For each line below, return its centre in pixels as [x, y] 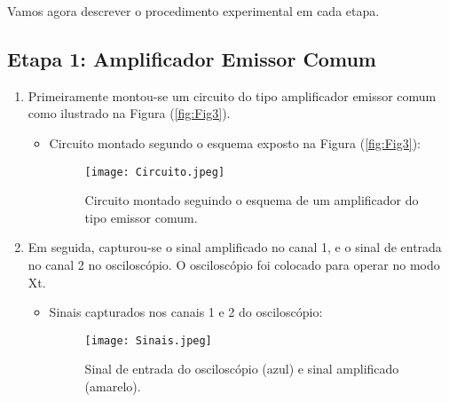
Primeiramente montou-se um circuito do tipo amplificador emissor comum [232, 95]
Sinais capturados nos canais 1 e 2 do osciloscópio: [186, 312]
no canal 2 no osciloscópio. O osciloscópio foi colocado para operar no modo [234, 265]
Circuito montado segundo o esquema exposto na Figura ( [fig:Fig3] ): [235, 142]
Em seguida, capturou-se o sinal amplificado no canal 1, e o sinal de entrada [235, 247]
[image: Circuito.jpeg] [155, 172]
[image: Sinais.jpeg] [148, 340]
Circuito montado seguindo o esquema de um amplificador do [252, 200]
